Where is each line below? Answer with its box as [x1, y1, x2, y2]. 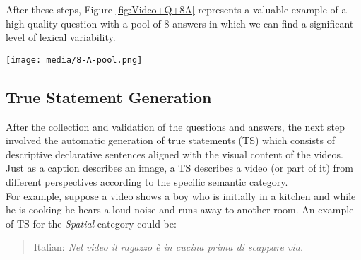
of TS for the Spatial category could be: [6, 215, 177, 230]
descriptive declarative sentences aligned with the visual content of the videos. [6, 146, 343, 161]
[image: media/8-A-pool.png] [6, 54, 143, 65]
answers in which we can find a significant [172, 16, 354, 30]
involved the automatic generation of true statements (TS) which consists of [6, 133, 335, 148]
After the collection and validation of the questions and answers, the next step [6, 119, 345, 134]
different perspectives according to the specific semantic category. [6, 175, 288, 189]
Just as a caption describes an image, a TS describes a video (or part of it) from [6, 160, 353, 175]
